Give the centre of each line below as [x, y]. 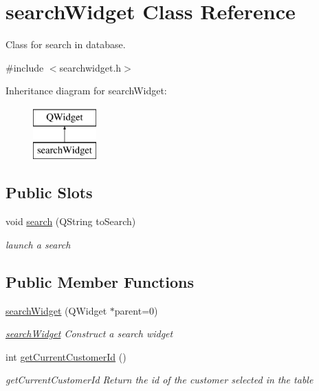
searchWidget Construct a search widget [89, 334]
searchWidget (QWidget [56, 310]
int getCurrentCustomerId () [66, 356]
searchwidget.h [90, 67]
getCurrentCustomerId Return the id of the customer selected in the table [159, 380]
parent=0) [136, 310]
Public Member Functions [100, 281]
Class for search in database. [66, 44]
